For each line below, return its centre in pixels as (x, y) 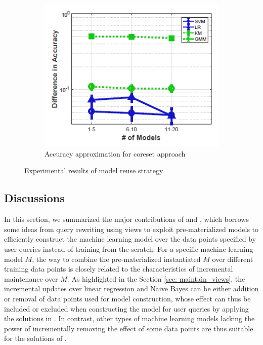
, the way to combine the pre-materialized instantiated (116, 259)
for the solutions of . (35, 338)
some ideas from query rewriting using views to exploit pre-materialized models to (131, 229)
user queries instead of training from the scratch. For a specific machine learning (129, 248)
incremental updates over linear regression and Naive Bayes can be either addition (131, 289)
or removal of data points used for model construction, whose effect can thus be (127, 298)
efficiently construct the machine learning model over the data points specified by (130, 239)
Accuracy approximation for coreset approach (115, 153)
